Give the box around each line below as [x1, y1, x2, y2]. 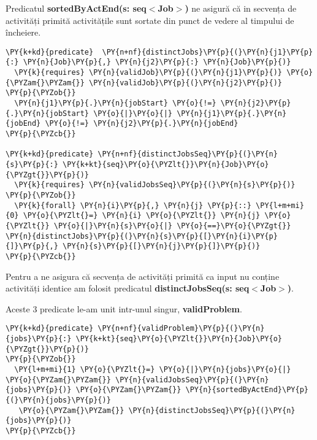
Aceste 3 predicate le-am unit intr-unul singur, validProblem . [6, 302, 242, 315]
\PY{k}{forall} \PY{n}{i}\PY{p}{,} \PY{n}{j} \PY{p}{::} [14, 201, 251, 210]
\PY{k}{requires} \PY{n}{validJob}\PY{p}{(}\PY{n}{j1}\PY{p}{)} [14, 68, 283, 77]
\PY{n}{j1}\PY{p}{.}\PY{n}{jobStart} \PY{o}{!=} [14, 99, 216, 108]
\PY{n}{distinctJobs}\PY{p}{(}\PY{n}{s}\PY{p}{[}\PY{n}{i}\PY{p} [6, 231, 278, 241]
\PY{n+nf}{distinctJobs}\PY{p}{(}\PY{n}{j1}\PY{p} [102, 47, 313, 56]
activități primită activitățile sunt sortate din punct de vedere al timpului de [6, 14, 294, 26]
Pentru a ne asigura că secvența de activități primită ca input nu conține [6, 269, 280, 282]
